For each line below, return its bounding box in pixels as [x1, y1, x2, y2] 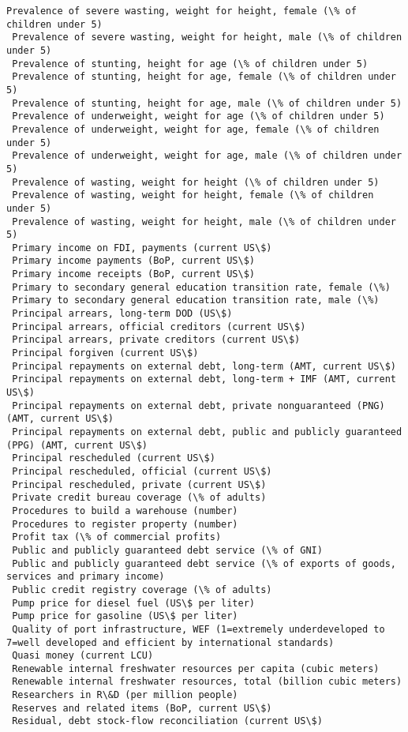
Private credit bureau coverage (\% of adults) [12, 492, 267, 504]
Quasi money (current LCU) [12, 650, 154, 662]
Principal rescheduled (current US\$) [12, 452, 215, 464]
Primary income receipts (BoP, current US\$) [12, 268, 255, 280]
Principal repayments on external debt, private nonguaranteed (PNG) [12, 400, 385, 411]
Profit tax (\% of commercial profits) [12, 531, 222, 543]
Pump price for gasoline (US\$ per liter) [12, 610, 238, 622]
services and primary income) [6, 571, 165, 583]
